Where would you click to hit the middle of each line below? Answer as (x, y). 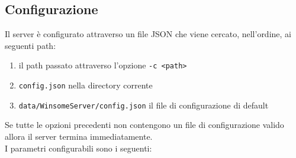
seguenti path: (30, 45)
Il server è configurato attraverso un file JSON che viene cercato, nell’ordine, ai (148, 34)
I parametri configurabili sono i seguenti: (78, 148)
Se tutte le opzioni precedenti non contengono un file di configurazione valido (144, 125)
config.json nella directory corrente (86, 85)
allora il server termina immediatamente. (79, 136)
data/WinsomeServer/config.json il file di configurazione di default (144, 105)
